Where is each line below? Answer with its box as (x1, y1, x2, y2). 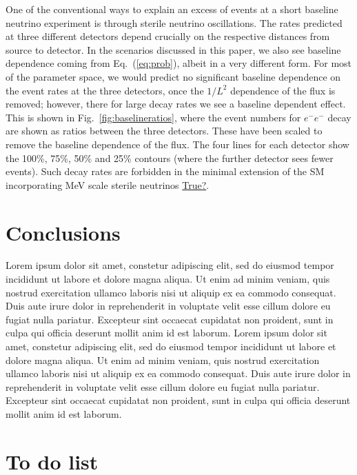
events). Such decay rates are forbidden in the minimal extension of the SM (6, 164, 325, 179)
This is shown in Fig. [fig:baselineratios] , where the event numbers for (6, 110, 301, 124)
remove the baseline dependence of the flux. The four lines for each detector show (6, 137, 349, 151)
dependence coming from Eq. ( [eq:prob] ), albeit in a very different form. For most (6, 56, 352, 70)
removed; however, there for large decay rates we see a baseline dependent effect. (6, 97, 346, 111)
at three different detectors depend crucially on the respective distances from (6, 29, 330, 43)
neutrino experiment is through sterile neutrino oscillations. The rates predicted (6, 15, 343, 30)
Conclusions (6, 218, 121, 246)
